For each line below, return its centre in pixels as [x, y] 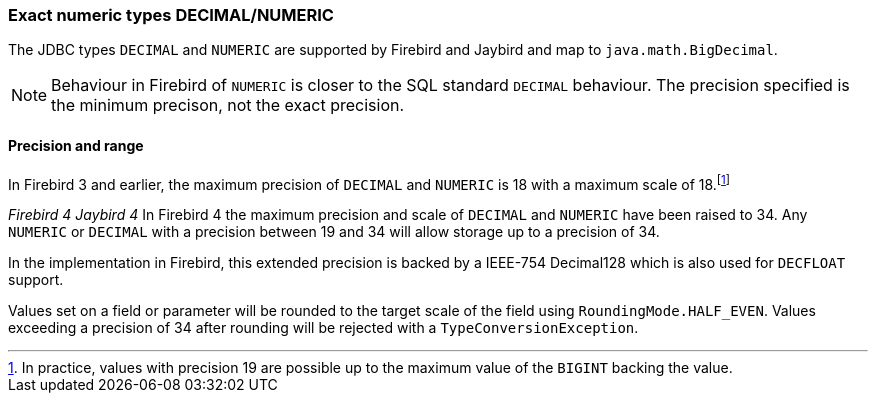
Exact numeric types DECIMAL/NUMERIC [171, 15]
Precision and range [76, 145]
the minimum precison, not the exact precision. [228, 105]
